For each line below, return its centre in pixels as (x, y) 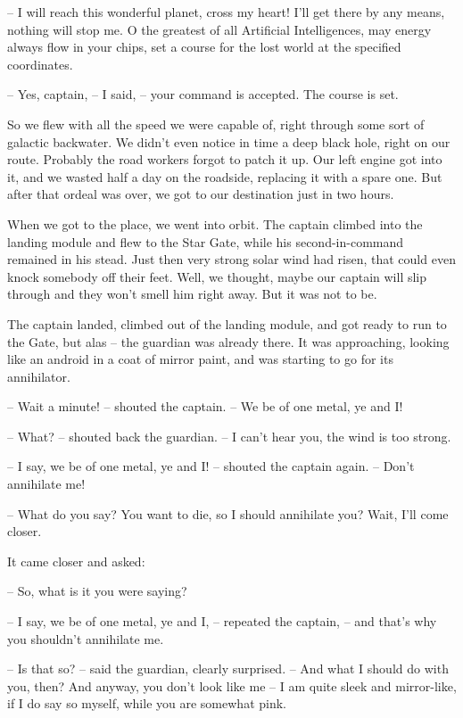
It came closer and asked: (76, 561)
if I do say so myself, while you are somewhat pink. (147, 703)
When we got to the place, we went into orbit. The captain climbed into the (215, 223)
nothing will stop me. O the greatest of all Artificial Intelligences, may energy (219, 29)
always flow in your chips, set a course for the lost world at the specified (204, 47)
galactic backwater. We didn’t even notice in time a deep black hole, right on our (229, 141)
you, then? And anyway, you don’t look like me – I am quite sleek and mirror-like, (232, 685)
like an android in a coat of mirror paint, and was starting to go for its (200, 359)
